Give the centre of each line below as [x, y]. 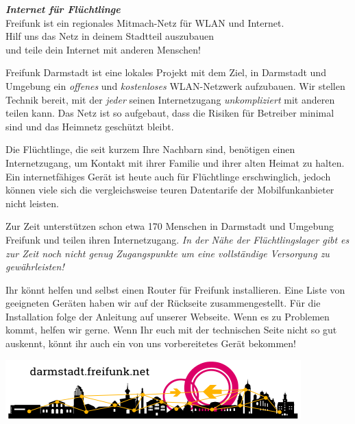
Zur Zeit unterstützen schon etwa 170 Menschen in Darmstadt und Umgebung [170, 226]
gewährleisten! [35, 267]
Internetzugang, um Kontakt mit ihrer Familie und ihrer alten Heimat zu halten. [175, 162]
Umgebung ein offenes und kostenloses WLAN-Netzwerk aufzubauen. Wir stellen [175, 85]
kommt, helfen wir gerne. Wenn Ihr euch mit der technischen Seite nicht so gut [171, 330]
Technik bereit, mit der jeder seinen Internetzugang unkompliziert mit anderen [170, 99]
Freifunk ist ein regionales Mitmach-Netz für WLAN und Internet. [145, 22]
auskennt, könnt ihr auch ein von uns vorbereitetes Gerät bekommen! [151, 343]
